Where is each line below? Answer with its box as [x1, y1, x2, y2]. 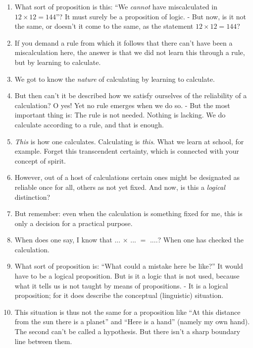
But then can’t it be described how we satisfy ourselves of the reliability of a [14, 90, 247, 101]
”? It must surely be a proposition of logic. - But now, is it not [56, 11, 247, 21]
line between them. [14, 336, 72, 346]
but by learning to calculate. [14, 57, 101, 67]
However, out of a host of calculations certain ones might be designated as [14, 172, 240, 182]
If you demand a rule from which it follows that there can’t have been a [14, 37, 233, 48]
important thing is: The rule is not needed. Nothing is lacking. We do [14, 110, 226, 120]
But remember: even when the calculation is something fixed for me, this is [14, 208, 243, 219]
